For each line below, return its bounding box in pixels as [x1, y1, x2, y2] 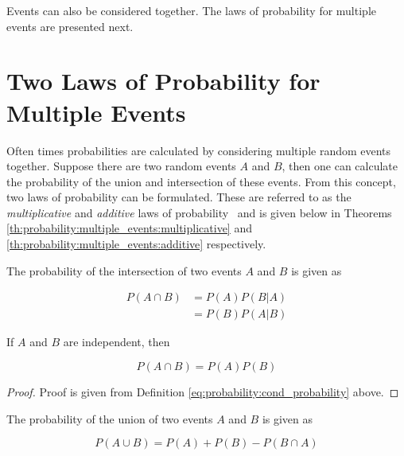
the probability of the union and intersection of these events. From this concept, [6, 173, 396, 189]
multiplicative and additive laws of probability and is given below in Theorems [6, 204, 392, 220]
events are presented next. [6, 18, 134, 34]
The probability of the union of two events [6, 410, 213, 427]
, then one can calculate [282, 158, 398, 174]
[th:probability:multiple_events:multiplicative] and [6, 220, 252, 236]
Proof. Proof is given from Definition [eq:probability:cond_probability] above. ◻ [6, 383, 399, 399]
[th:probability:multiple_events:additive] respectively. [6, 236, 266, 252]
